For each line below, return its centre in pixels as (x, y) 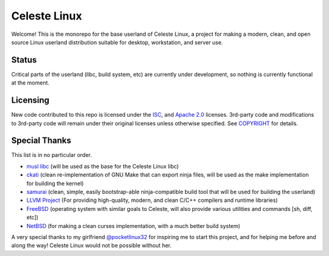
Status (24, 60)
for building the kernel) (55, 183)
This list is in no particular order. (52, 155)
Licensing (30, 100)
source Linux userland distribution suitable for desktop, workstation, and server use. (117, 42)
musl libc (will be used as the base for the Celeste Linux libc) (103, 166)
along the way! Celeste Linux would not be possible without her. (91, 246)
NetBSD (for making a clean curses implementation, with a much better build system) (133, 226)
